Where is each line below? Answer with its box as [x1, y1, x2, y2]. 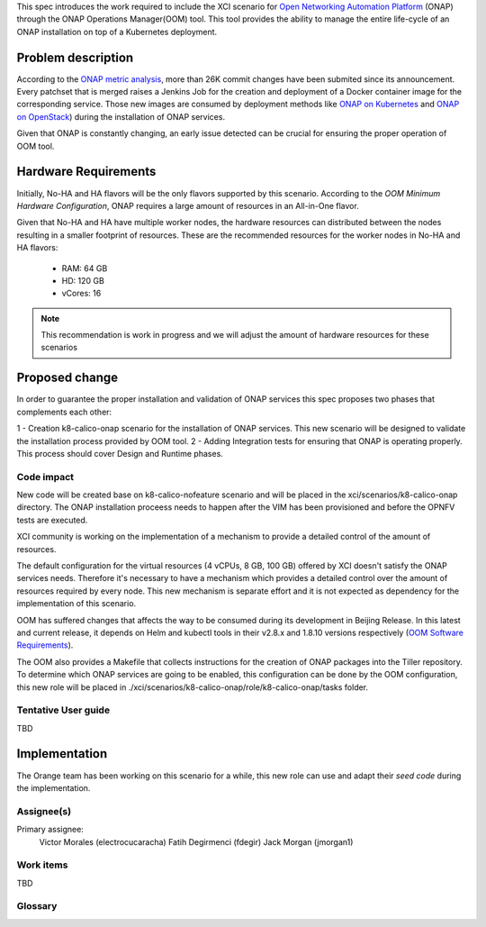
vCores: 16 [61, 288, 102, 299]
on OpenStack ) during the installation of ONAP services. [16, 111, 225, 122]
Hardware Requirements [16, 164, 157, 179]
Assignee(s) [16, 804, 72, 817]
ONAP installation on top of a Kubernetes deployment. [16, 26, 218, 37]
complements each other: [16, 406, 112, 417]
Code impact [16, 470, 75, 483]
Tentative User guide [16, 704, 111, 716]
